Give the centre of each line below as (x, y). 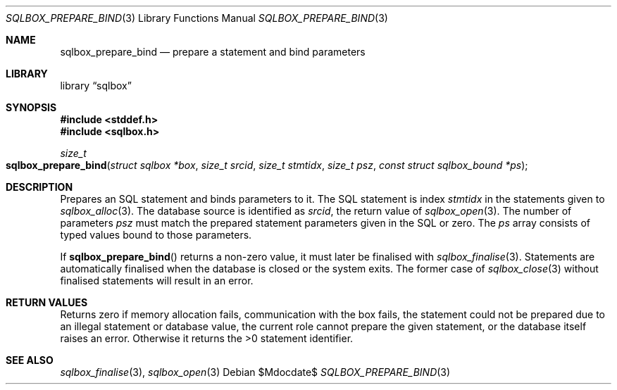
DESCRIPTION (39, 187)
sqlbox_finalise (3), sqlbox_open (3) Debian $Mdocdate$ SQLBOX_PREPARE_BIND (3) (255, 372)
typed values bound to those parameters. (156, 235)
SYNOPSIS (31, 107)
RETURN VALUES (47, 302)
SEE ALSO (30, 360)
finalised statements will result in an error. (157, 281)
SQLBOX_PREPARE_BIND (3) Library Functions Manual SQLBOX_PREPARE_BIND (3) (197, 18)
